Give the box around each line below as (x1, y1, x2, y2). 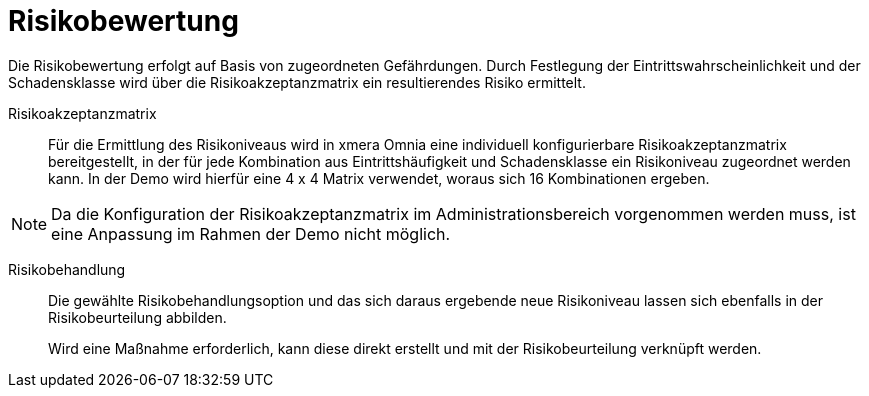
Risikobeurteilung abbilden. (48, 308, 227, 326)
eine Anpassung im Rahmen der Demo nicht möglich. (51, 223, 451, 244)
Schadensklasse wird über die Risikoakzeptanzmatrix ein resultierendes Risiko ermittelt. (8, 73, 586, 91)
